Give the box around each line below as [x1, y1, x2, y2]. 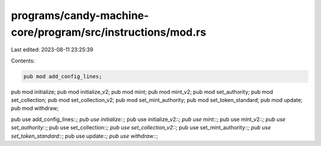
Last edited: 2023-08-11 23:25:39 [11, 46, 93, 53]
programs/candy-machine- [11, 9, 149, 22]
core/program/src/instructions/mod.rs [11, 26, 206, 39]
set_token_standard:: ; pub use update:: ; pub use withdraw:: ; [11, 132, 159, 139]
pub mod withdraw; [11, 104, 59, 112]
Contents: [11, 57, 35, 64]
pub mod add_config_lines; [23, 73, 102, 80]
